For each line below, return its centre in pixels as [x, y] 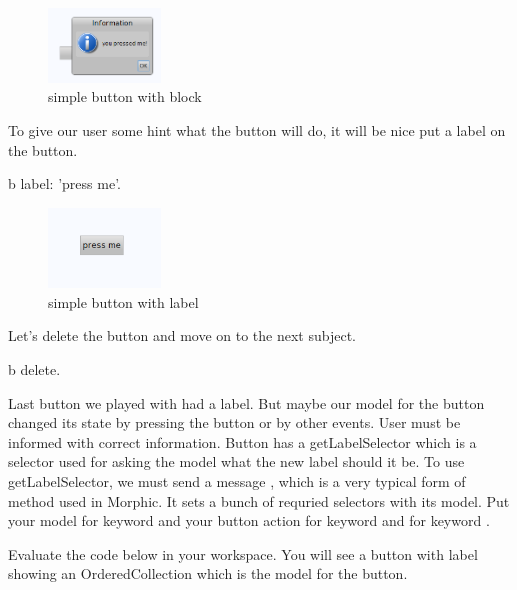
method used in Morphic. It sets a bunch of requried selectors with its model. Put [259, 500]
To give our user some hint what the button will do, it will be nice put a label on [257, 130]
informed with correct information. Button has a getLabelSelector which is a [242, 441]
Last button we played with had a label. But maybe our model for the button [246, 402]
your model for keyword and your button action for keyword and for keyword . [249, 520]
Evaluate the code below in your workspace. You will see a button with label [243, 553]
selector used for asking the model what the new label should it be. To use [236, 461]
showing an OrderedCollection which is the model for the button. [208, 573]
